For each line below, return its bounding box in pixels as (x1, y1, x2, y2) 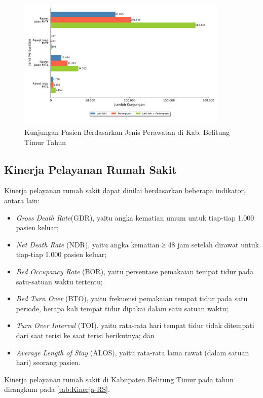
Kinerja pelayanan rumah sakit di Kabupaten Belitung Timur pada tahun (4, 374, 234, 384)
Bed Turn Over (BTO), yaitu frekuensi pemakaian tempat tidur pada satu (16, 293, 248, 304)
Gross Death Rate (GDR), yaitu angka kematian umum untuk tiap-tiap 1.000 (16, 212, 254, 223)
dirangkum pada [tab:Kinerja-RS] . (4, 384, 110, 394)
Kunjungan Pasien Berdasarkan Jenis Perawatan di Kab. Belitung (24, 127, 230, 137)
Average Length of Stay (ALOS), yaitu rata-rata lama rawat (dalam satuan (16, 347, 249, 357)
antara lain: (4, 195, 40, 206)
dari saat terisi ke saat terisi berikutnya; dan (16, 330, 155, 340)
